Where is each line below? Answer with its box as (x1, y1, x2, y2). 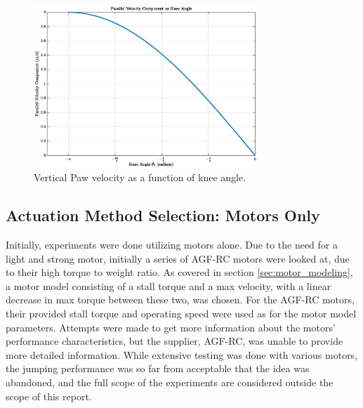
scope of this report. (6, 388, 92, 403)
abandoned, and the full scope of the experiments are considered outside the (6, 374, 334, 389)
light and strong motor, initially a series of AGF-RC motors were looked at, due (6, 251, 350, 265)
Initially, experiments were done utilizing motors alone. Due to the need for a (6, 237, 338, 252)
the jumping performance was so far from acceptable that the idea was (6, 361, 310, 376)
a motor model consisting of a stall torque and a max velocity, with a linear (6, 278, 331, 293)
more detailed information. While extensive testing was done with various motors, (6, 347, 358, 362)
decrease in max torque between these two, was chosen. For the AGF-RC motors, (6, 292, 355, 307)
